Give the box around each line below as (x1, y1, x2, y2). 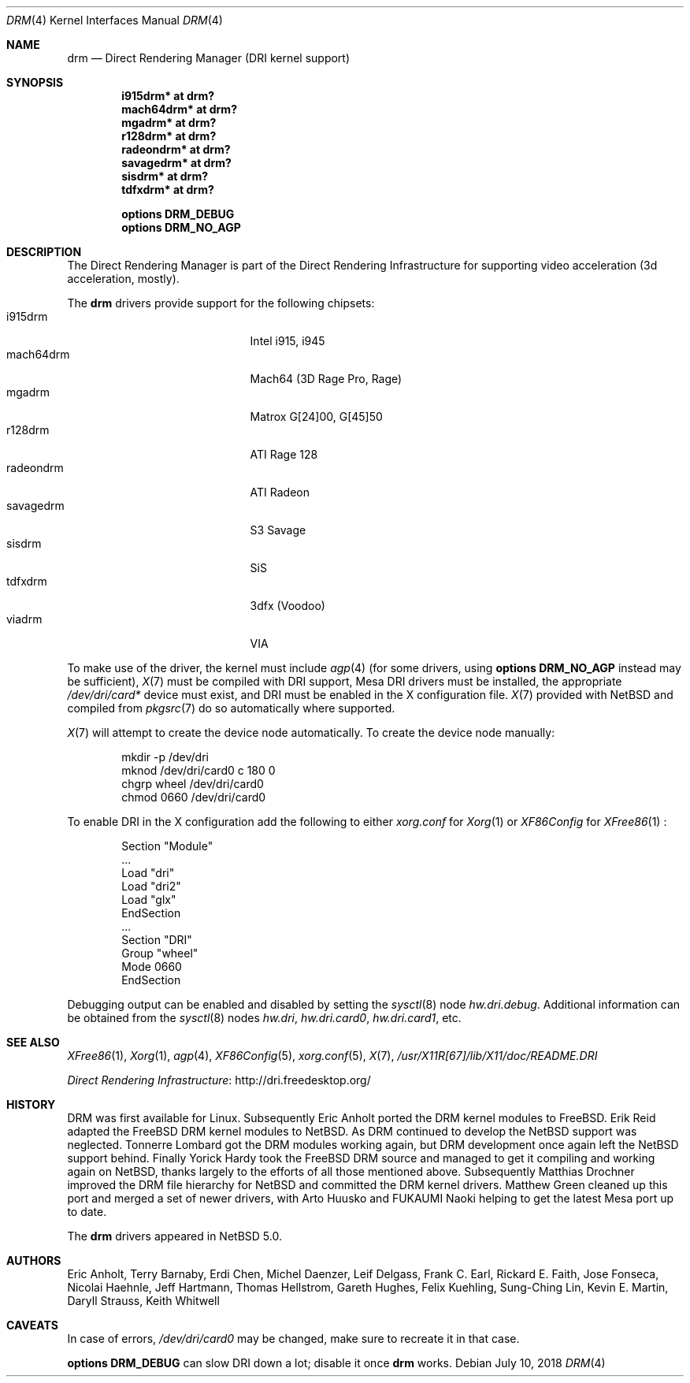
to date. (67, 1205, 107, 1218)
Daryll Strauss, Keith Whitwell (67, 1294, 220, 1307)
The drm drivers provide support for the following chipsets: (67, 296, 375, 310)
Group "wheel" (121, 946, 198, 960)
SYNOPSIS (6, 76, 64, 89)
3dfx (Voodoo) (250, 599, 325, 612)
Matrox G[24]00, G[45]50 (250, 410, 383, 423)
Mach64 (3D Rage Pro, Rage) (250, 372, 402, 385)
